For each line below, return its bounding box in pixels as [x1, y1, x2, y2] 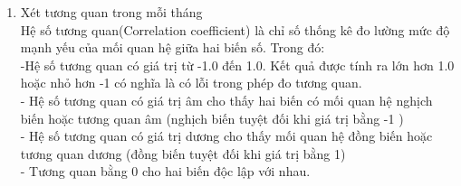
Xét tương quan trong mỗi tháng [20, 3, 203, 21]
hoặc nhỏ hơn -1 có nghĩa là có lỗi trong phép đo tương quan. [20, 73, 362, 92]
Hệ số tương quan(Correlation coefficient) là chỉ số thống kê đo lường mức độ [20, 20, 450, 39]
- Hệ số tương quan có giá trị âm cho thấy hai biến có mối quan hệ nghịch [20, 90, 433, 109]
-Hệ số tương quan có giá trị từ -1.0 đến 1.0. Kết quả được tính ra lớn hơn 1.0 [20, 55, 455, 74]
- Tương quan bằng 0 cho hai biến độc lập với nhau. [20, 162, 311, 181]
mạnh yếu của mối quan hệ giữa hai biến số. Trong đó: [20, 38, 325, 57]
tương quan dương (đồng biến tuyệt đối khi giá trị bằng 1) [20, 144, 346, 163]
